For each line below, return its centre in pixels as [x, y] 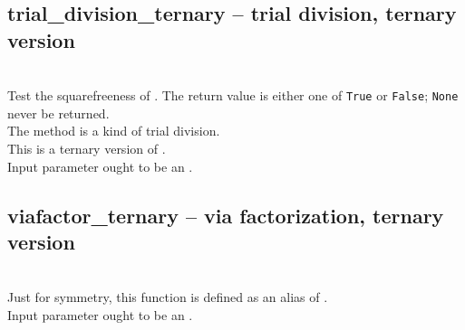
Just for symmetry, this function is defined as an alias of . [168, 297]
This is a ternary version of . [87, 149]
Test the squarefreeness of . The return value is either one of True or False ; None [233, 95]
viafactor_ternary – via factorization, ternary [226, 215]
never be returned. [58, 113]
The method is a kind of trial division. [114, 131]
